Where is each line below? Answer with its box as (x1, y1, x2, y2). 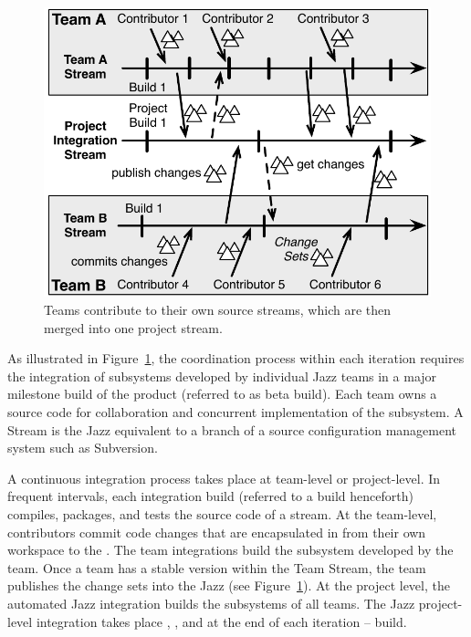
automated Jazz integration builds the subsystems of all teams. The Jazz (7, 593, 415, 612)
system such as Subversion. (7, 438, 158, 457)
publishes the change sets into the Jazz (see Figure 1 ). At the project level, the (7, 576, 450, 595)
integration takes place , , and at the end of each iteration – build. (36, 611, 407, 631)
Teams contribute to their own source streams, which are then (44, 300, 392, 319)
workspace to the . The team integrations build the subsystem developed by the (7, 540, 454, 559)
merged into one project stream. (44, 318, 223, 337)
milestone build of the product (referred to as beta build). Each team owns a (7, 384, 437, 403)
